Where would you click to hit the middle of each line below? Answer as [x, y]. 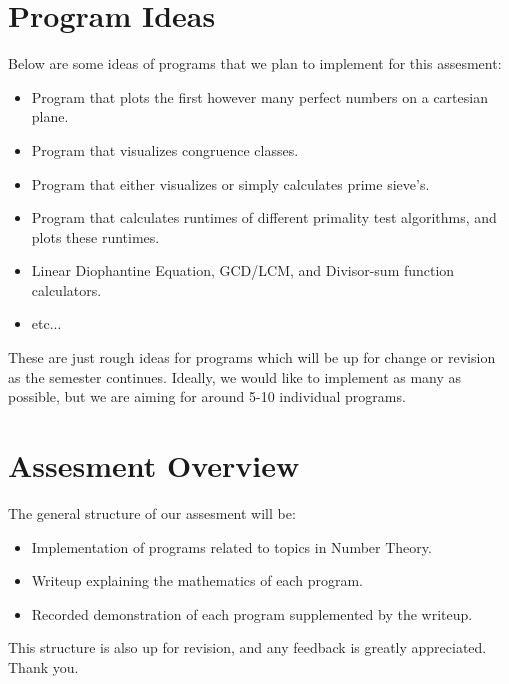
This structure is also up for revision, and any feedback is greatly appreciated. [247, 647]
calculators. [66, 289]
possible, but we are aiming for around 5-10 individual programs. [207, 396]
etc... [46, 323]
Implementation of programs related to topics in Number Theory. [231, 546]
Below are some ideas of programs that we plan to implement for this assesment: [255, 63]
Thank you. [43, 666]
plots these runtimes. [95, 236]
